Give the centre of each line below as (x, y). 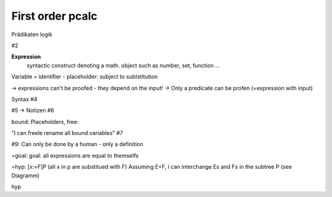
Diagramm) (26, 176)
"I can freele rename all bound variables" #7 (67, 133)
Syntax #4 (25, 99)
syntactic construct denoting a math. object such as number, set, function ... (124, 65)
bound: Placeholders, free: (45, 122)
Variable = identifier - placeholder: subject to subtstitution (85, 77)
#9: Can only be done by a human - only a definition (77, 144)
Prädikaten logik (32, 34)
